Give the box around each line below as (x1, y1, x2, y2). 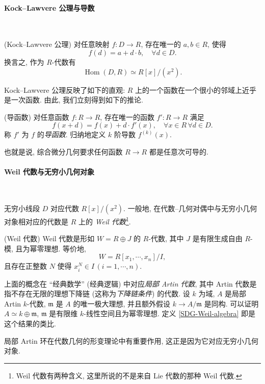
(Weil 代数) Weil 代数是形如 (4, 233, 95, 244)
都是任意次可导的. (149, 146, 208, 157)
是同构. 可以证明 (204, 298, 259, 309)
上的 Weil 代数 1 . (78, 214, 131, 226)
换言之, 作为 (4, 56, 44, 67)
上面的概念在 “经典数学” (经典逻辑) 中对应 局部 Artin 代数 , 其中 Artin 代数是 (4, 278, 257, 289)
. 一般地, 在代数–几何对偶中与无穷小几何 (123, 202, 257, 213)
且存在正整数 (4, 261, 47, 271)
